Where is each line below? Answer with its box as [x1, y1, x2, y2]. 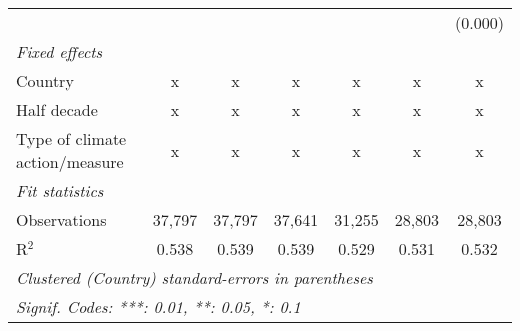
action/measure [16, 150, 124, 173]
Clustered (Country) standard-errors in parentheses [16, 266, 373, 289]
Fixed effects [16, 40, 103, 63]
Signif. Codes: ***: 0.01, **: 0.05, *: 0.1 [16, 295, 301, 318]
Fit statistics [16, 179, 104, 202]
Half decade [16, 98, 98, 121]
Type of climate [16, 127, 127, 150]
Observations [16, 208, 107, 231]
